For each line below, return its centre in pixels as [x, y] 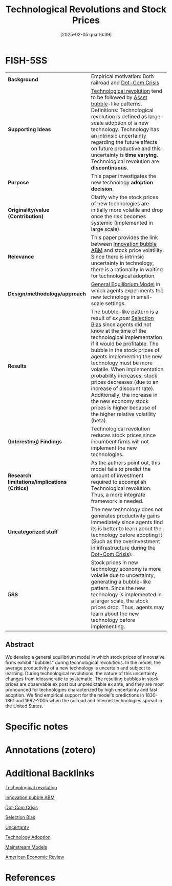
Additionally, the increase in [124, 395]
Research [20, 476]
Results [17, 366]
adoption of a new [127, 123]
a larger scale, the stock [120, 601]
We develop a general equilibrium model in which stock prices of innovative [85, 657]
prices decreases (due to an [125, 382]
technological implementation [126, 337]
